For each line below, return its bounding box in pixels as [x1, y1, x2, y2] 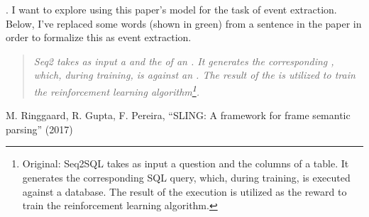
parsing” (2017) [6, 121, 73, 136]
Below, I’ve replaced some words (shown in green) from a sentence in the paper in [6, 16, 362, 30]
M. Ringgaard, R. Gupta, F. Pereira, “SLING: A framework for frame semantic [6, 108, 351, 123]
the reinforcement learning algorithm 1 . [33, 82, 200, 99]
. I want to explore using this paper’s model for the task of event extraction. [6, 2, 337, 16]
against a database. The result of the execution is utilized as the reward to [22, 184, 347, 199]
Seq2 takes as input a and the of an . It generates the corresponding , [33, 53, 334, 68]
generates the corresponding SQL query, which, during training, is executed [22, 170, 351, 184]
